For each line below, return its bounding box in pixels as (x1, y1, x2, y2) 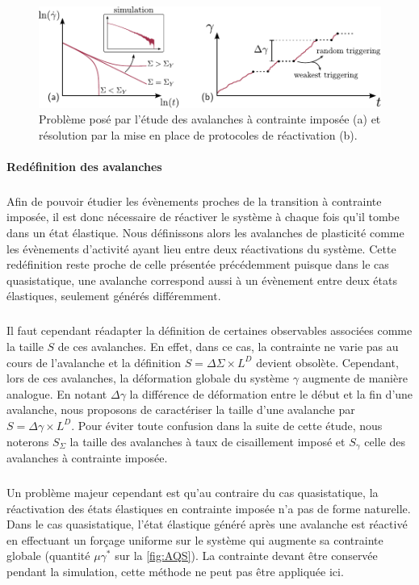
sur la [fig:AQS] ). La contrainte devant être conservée (115, 547, 378, 564)
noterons (6, 432, 49, 449)
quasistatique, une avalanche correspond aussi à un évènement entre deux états (6, 271, 397, 288)
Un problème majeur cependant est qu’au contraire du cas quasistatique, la (6, 483, 379, 500)
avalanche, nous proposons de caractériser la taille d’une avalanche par (6, 401, 355, 418)
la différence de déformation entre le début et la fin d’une (129, 385, 413, 402)
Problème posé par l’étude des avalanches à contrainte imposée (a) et (39, 111, 381, 127)
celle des (364, 432, 405, 449)
